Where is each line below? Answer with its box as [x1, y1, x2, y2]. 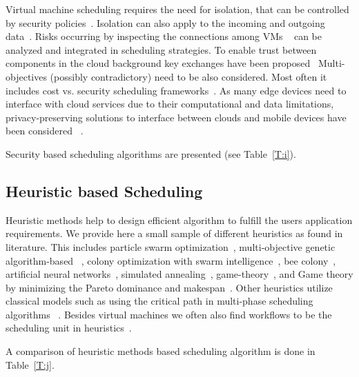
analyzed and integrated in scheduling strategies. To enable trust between [6, 42, 317, 57]
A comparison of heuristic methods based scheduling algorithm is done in [6, 344, 316, 358]
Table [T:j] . [6, 357, 55, 371]
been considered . [6, 123, 84, 138]
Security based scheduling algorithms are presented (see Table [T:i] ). [6, 146, 296, 161]
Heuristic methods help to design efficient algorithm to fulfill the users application [6, 212, 353, 227]
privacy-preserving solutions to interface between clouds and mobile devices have [6, 110, 347, 124]
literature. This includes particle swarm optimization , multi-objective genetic [6, 239, 336, 254]
